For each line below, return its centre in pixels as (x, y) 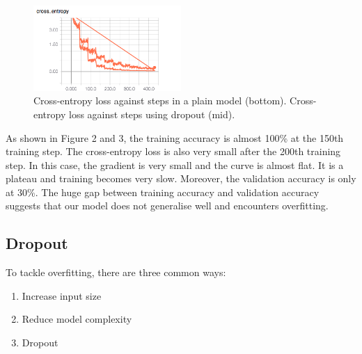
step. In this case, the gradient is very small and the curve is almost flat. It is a (175, 164)
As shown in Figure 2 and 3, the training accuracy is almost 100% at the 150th (175, 137)
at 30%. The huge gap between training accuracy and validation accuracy (163, 192)
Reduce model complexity (77, 319)
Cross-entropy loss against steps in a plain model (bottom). (160, 100)
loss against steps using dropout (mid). (152, 114)
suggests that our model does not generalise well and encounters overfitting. (167, 206)
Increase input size (62, 295)
